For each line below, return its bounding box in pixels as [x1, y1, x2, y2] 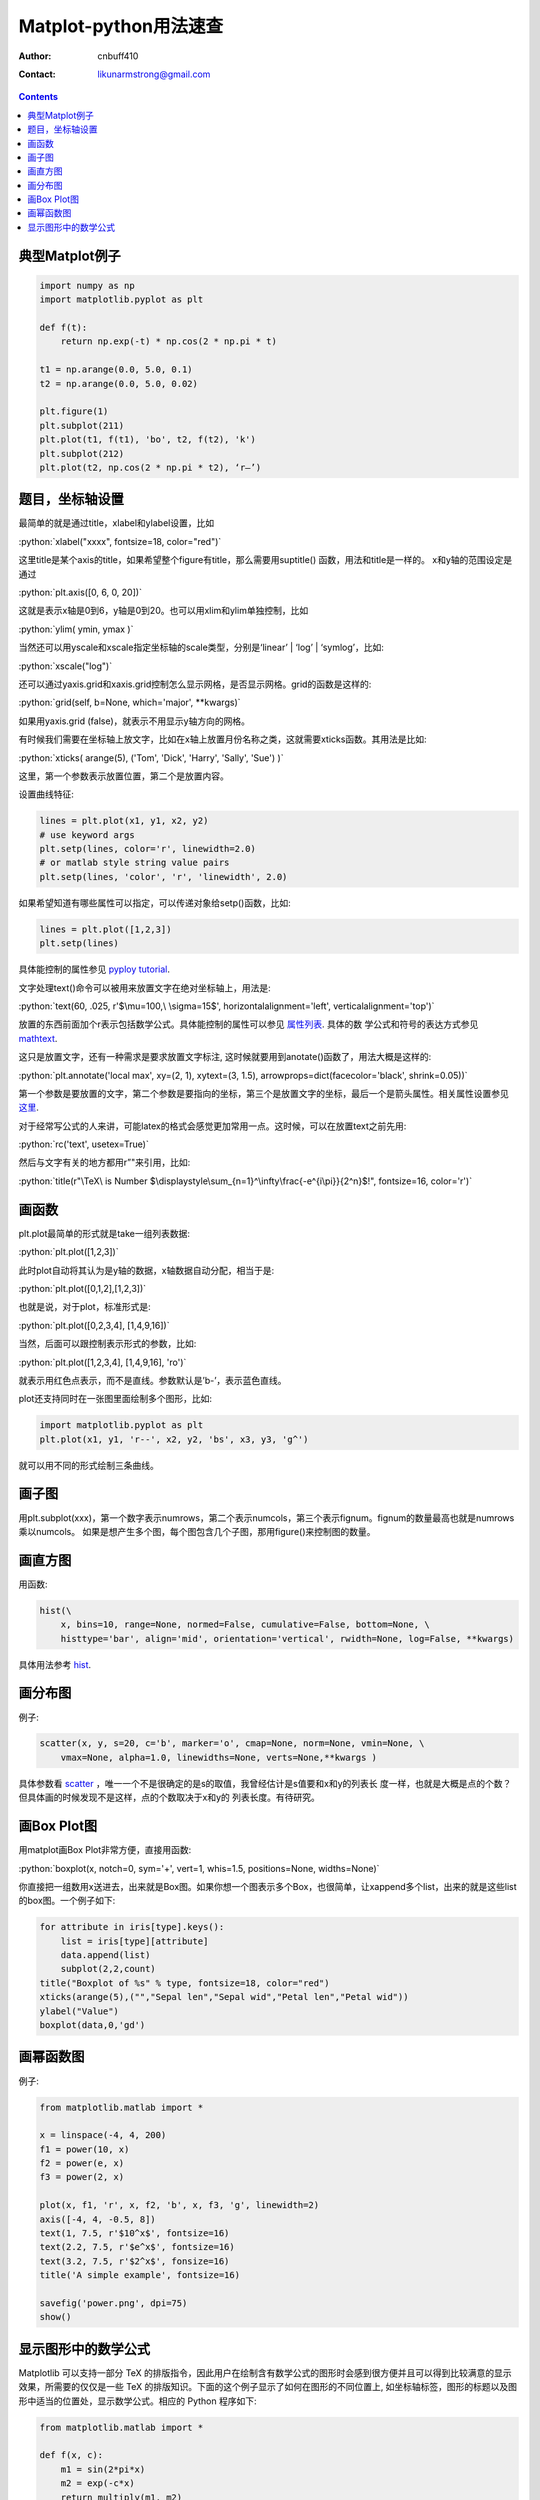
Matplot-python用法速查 [18, 15, 224, 37]
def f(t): [39, 322, 88, 334]
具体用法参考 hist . [18, 1658, 92, 1670]
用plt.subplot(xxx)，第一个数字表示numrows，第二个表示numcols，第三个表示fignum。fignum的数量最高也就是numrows [18, 1511, 515, 1524]
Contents [18, 91, 59, 103]
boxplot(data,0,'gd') [39, 2020, 146, 2031]
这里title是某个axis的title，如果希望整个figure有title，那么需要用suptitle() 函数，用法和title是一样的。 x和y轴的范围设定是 [18, 554, 513, 566]
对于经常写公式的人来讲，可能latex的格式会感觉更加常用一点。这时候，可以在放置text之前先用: [18, 1120, 407, 1132]
